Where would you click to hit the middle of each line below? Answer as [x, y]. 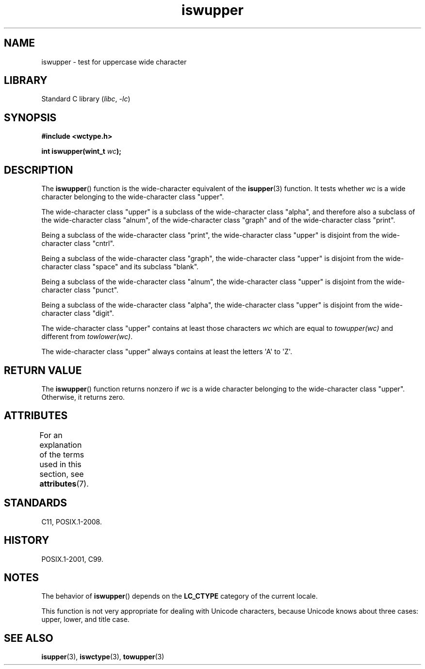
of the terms [62, 454]
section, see [62, 474]
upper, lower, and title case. [85, 620]
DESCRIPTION [39, 170]
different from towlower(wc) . [87, 337]
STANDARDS [36, 503]
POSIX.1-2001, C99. [72, 559]
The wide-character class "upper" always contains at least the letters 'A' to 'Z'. [167, 352]
